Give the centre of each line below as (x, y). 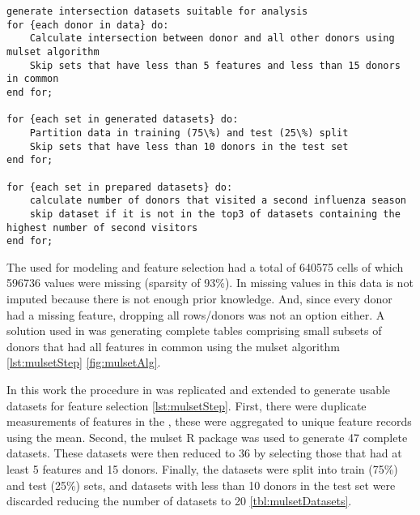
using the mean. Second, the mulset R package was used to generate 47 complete (207, 437)
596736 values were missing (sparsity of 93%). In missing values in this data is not (210, 283)
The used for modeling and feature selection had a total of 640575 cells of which (205, 266)
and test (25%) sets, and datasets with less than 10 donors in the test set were (201, 485)
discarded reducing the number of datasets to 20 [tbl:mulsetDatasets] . (179, 501)
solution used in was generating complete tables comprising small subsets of (194, 330)
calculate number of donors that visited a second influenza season (218, 201)
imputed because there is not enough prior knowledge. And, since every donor (199, 298)
